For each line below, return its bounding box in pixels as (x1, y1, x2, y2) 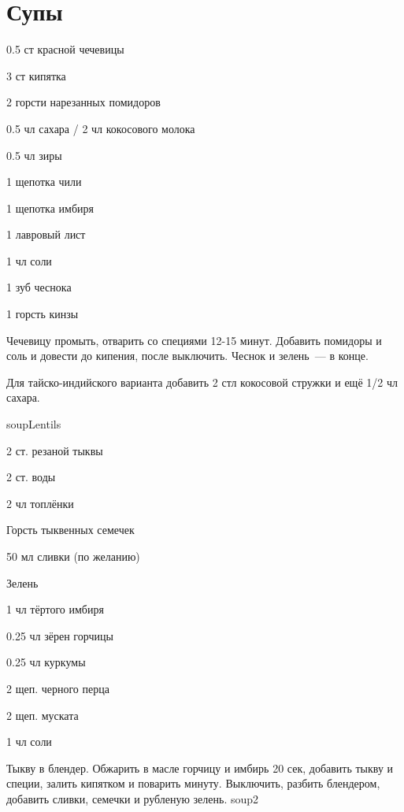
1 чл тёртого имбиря (6, 601, 104, 617)
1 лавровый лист (6, 226, 86, 243)
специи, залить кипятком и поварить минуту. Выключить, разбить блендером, (6, 775, 380, 792)
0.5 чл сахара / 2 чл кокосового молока (6, 120, 195, 136)
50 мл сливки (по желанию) (6, 548, 140, 564)
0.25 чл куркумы (6, 654, 86, 670)
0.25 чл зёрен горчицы (6, 627, 113, 643)
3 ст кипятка (6, 67, 66, 83)
